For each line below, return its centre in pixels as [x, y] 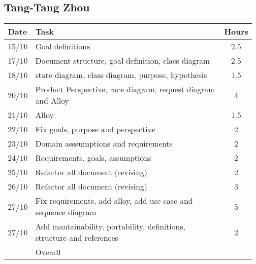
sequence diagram [66, 212]
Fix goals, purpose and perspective [95, 129]
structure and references [77, 238]
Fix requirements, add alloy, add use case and [114, 201]
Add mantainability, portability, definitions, [111, 226]
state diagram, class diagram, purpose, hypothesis [121, 75]
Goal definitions [63, 46]
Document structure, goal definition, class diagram [123, 61]
